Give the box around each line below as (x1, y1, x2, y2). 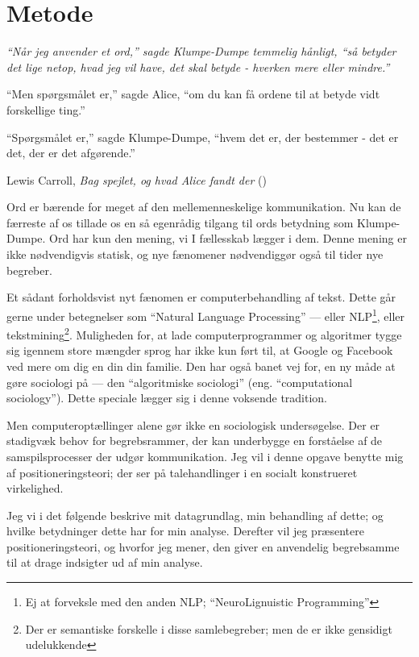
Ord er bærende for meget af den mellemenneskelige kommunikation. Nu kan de (6, 198, 401, 215)
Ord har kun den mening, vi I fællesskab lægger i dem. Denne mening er (49, 230, 407, 247)
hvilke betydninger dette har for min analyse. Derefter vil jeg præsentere (6, 522, 364, 539)
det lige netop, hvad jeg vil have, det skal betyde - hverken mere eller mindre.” (6, 58, 390, 75)
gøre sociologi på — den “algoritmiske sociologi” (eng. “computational (6, 373, 353, 390)
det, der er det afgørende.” (6, 144, 135, 161)
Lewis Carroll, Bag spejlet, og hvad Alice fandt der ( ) (6, 171, 267, 188)
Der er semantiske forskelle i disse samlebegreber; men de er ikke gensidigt (25, 620, 392, 637)
